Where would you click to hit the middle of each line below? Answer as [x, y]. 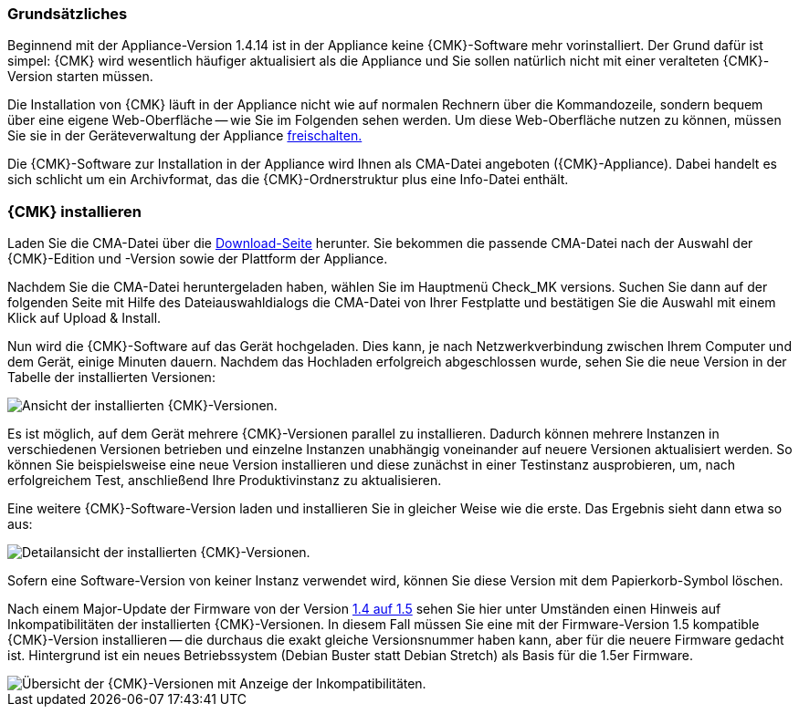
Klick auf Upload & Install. [84, 318]
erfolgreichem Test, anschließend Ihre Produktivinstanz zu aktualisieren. [225, 481]
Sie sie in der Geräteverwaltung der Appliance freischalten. [185, 136]
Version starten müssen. [80, 77]
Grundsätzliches [68, 14]
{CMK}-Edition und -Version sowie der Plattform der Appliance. [198, 259]
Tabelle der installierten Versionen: [111, 378]
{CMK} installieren [74, 211]
